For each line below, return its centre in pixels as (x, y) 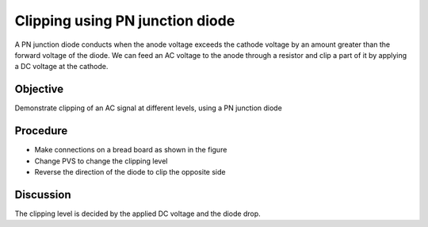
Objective (39, 89)
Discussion (43, 194)
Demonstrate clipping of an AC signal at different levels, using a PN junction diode (149, 108)
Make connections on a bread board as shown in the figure (131, 150)
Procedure (41, 131)
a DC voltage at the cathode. (61, 67)
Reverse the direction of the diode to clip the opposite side (130, 171)
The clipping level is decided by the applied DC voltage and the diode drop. (138, 214)
